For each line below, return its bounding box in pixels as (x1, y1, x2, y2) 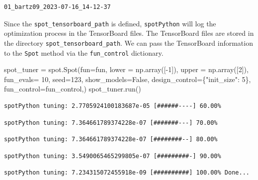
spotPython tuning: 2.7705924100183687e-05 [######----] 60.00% (4, 102, 221, 109)
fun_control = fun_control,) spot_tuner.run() (4, 84, 141, 94)
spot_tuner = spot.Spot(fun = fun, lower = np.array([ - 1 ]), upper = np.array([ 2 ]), (4, 64, 249, 75)
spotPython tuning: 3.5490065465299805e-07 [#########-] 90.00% (4, 152, 221, 160)
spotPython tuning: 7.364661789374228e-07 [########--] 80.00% (4, 136, 218, 143)
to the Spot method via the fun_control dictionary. (4, 47, 164, 58)
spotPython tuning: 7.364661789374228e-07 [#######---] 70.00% (4, 119, 218, 126)
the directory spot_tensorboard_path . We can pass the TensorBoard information (4, 37, 253, 48)
